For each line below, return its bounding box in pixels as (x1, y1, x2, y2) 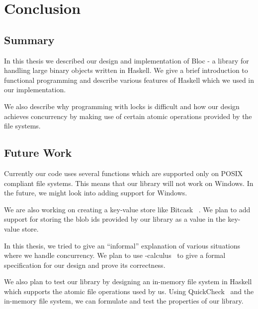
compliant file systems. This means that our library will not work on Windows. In (4, 178, 254, 188)
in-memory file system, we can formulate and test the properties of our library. (4, 296, 244, 306)
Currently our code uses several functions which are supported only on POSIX (4, 168, 243, 178)
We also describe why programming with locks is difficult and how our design (4, 101, 240, 111)
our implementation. (4, 84, 66, 95)
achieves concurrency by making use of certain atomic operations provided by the (4, 111, 252, 121)
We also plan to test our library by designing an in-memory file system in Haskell (4, 276, 252, 287)
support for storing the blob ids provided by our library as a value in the (4, 214, 226, 224)
